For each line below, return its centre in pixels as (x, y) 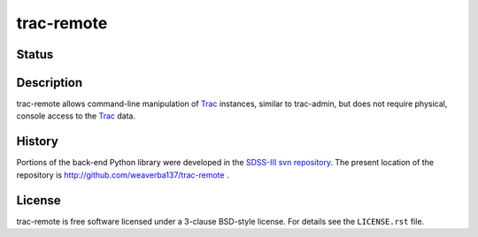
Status (35, 54)
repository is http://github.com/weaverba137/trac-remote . (123, 175)
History (38, 141)
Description (50, 83)
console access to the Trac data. (76, 116)
